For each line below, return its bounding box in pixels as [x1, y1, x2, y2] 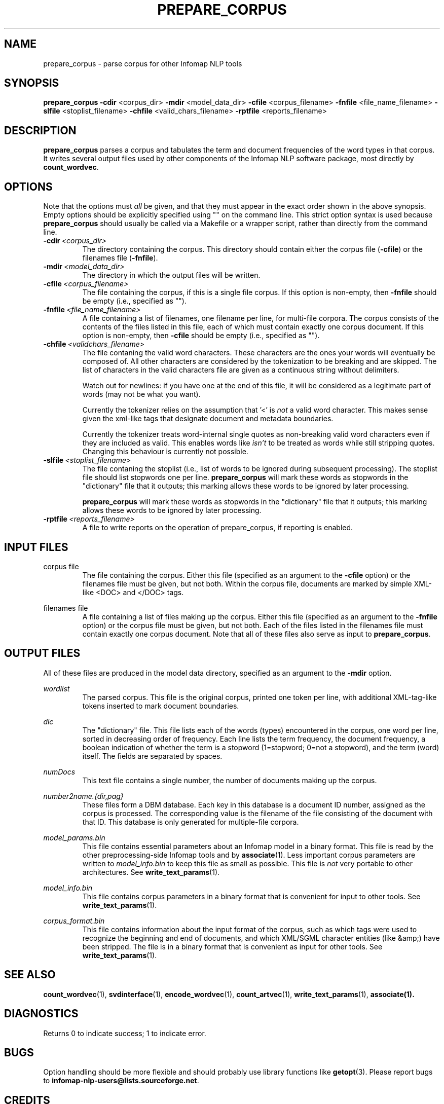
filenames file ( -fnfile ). [82, 253, 158, 263]
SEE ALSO [4, 968, 56, 981]
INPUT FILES [4, 540, 68, 554]
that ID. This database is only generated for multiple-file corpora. [82, 817, 299, 826]
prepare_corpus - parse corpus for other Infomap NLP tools [43, 59, 242, 68]
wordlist [43, 684, 70, 693]
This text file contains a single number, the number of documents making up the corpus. [82, 776, 377, 785]
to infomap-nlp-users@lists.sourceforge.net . [43, 1076, 199, 1085]
